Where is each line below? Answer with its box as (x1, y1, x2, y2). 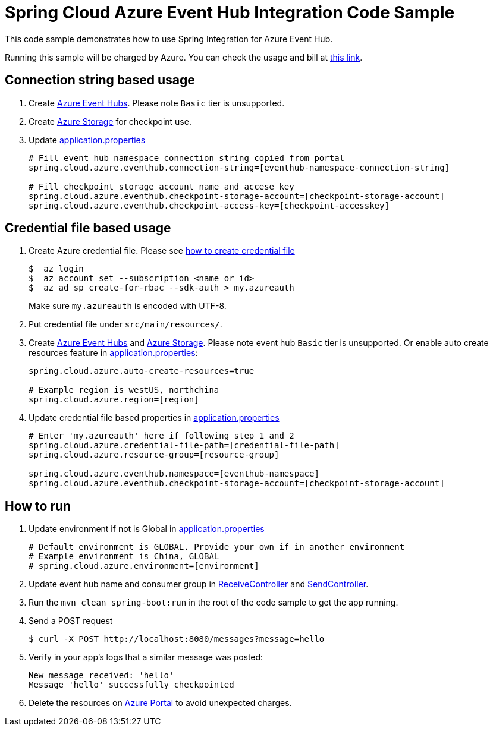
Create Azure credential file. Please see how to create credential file (29, 245, 295, 256)
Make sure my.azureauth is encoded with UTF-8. (29, 301, 227, 311)
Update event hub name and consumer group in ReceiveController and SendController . (29, 579, 369, 590)
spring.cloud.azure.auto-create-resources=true (29, 366, 255, 376)
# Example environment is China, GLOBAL (29, 552, 219, 562)
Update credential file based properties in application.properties (29, 412, 280, 423)
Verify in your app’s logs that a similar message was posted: (29, 652, 263, 663)
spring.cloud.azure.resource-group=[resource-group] (29, 450, 280, 460)
